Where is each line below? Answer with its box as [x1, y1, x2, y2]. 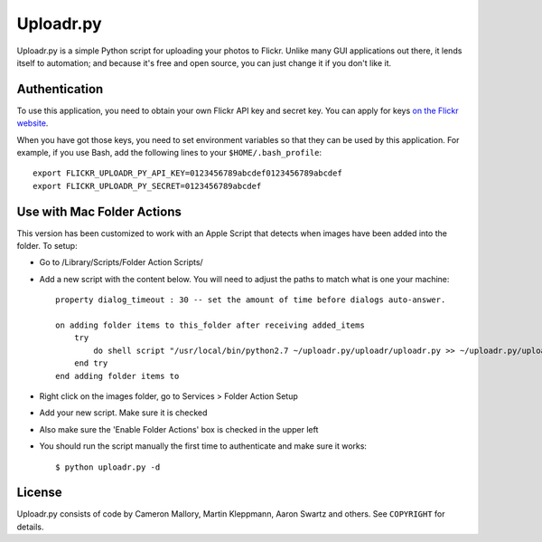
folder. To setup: [16, 241, 78, 252]
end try [73, 358, 108, 368]
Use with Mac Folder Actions [16, 204, 182, 219]
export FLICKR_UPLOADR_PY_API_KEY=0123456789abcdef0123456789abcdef [33, 168, 342, 178]
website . [16, 118, 49, 128]
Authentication [16, 81, 104, 97]
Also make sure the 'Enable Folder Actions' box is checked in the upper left [39, 423, 319, 434]
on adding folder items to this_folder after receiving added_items [55, 320, 365, 330]
